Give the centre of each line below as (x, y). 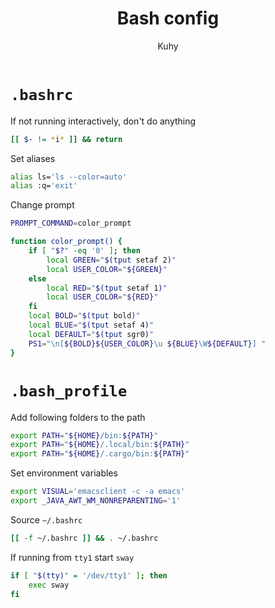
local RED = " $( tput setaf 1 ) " (107, 288)
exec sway (49, 585)
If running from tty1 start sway (72, 557)
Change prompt (42, 205)
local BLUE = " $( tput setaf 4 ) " (91, 325)
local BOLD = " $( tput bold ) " (84, 316)
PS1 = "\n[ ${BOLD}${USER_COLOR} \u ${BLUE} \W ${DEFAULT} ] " (147, 343)
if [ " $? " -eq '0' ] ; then (84, 251)
